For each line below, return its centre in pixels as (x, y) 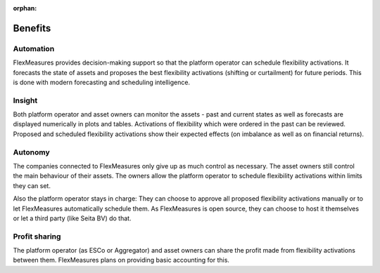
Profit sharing (37, 237)
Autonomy (31, 152)
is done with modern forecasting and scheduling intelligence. (101, 82)
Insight (25, 100)
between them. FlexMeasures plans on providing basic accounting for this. (121, 260)
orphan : (25, 8)
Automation (34, 48)
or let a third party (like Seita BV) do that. (72, 218)
